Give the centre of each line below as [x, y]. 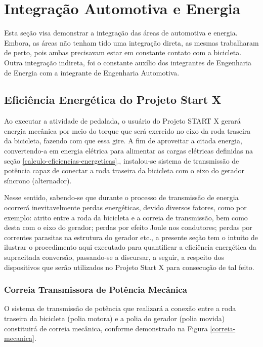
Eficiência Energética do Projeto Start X [113, 100]
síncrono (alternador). [38, 180]
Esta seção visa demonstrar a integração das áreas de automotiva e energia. [121, 33]
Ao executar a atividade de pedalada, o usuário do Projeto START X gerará [122, 121]
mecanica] [19, 338]
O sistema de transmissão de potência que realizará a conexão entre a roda [120, 308]
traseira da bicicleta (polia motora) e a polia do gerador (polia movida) [115, 318]
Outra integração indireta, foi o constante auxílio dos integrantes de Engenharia [128, 62]
